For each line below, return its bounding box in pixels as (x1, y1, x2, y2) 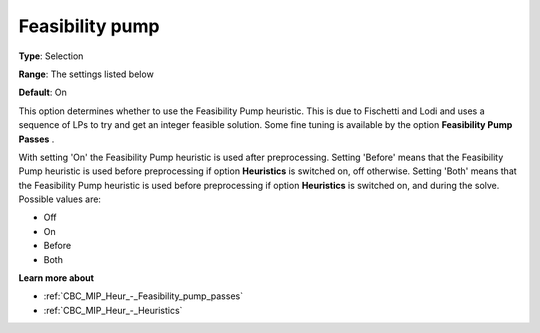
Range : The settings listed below (18, 68, 154, 80)
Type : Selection (18, 50, 84, 62)
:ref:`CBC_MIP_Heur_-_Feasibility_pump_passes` (43, 290, 244, 302)
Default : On (18, 86, 67, 99)
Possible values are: (18, 193, 102, 205)
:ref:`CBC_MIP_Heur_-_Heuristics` (43, 304, 183, 316)
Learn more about (18, 272, 95, 284)
